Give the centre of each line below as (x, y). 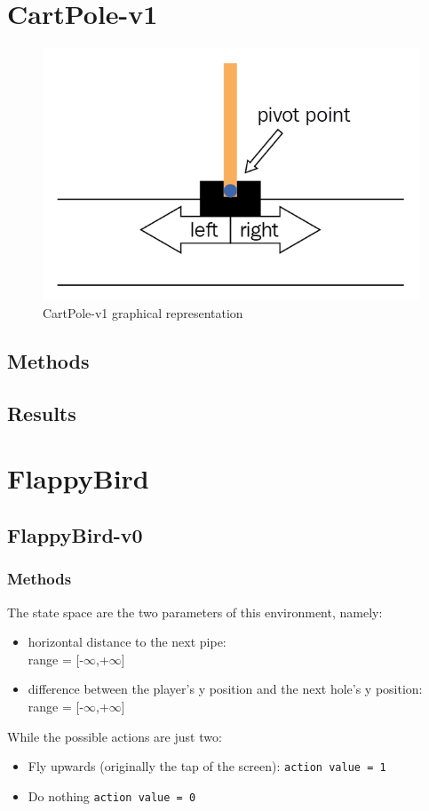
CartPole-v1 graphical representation (143, 313)
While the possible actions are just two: (115, 736)
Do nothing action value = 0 (112, 795)
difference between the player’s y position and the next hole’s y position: (225, 689)
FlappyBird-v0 (75, 534)
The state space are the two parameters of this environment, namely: (195, 612)
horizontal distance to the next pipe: (127, 642)
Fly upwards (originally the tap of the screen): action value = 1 (207, 766)
